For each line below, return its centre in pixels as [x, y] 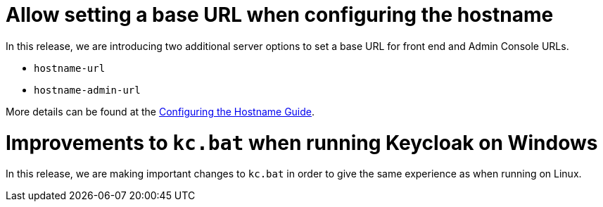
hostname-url [70, 68]
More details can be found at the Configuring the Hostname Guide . [160, 111]
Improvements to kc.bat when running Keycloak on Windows [302, 143]
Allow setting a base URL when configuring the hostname [280, 15]
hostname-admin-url [87, 90]
